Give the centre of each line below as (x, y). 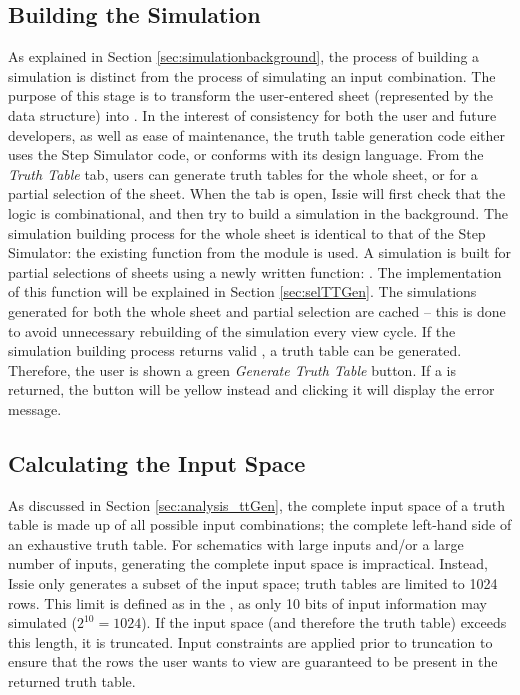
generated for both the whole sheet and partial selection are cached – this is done (257, 310)
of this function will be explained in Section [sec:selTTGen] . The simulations (242, 291)
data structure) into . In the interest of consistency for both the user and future (252, 114)
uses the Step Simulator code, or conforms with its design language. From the (246, 154)
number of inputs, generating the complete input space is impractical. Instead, (248, 563)
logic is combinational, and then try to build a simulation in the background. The (258, 212)
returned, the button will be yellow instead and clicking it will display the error (251, 389)
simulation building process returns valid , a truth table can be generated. (235, 350)
